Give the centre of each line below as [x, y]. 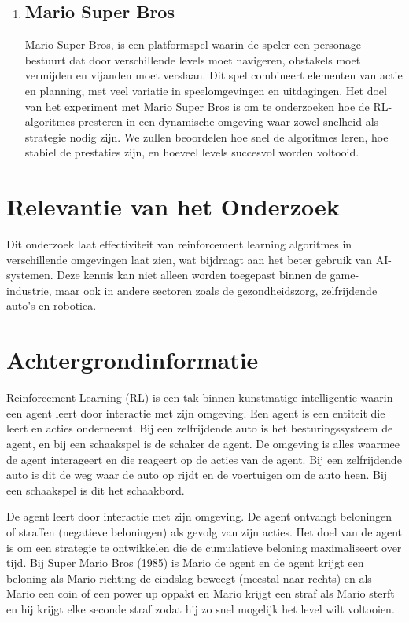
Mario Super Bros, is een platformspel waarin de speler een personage [193, 44]
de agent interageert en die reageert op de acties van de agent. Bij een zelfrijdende [204, 459]
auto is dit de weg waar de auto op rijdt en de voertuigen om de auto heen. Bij [197, 475]
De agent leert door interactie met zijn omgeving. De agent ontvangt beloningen [199, 516]
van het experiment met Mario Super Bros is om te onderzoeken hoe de [197, 106]
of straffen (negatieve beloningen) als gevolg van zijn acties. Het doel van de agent [204, 531]
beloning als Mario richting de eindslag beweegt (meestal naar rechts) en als [189, 578]
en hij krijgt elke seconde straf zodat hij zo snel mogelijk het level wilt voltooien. [201, 608]
